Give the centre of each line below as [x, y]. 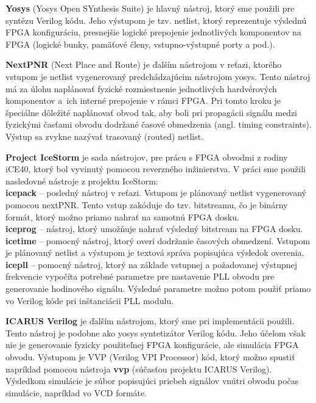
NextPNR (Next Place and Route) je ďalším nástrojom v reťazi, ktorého [144, 64]
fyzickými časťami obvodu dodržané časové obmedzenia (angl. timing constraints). [159, 124]
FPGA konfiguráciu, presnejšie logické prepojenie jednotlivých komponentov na [153, 32]
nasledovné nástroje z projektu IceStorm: [82, 180]
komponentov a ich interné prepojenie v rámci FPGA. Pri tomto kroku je [143, 100]
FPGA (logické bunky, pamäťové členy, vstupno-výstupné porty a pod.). [140, 44]
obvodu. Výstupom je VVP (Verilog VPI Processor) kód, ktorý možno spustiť [150, 357]
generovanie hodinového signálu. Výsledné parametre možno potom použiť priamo [158, 289]
